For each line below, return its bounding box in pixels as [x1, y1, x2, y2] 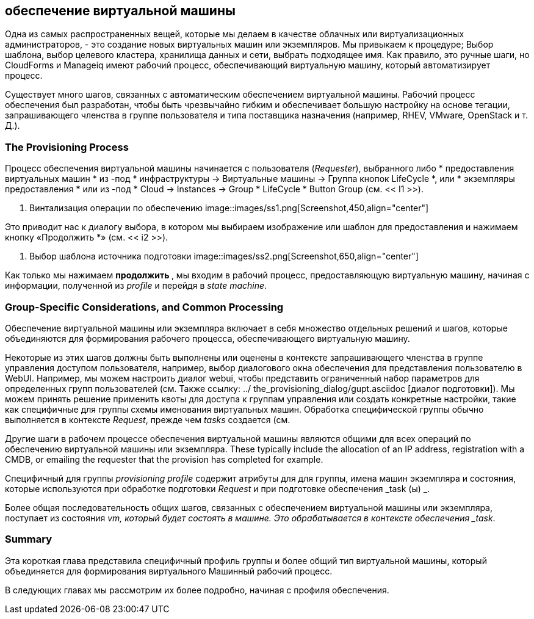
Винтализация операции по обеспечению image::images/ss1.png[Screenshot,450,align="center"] [29, 203, 429, 214]
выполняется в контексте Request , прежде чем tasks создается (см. [5, 414, 290, 425]
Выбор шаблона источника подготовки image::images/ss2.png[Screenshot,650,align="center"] [29, 251, 419, 262]
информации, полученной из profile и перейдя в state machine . [5, 280, 267, 291]
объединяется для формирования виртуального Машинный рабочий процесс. [5, 565, 333, 576]
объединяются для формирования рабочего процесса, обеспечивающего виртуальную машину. [5, 333, 410, 344]
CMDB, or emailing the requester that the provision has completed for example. [5, 454, 323, 465]
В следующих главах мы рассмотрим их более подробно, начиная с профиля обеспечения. [5, 584, 389, 595]
